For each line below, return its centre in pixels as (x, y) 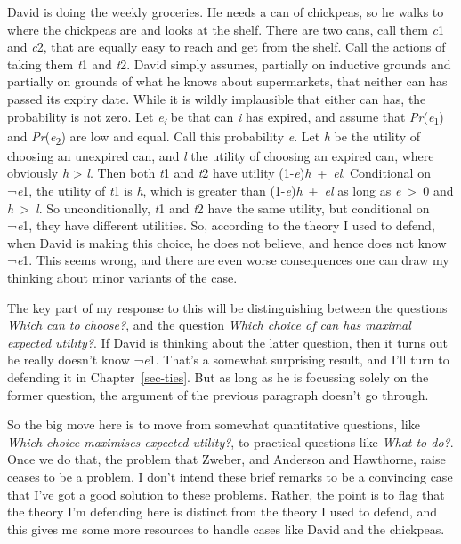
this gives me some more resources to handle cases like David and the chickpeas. (226, 528)
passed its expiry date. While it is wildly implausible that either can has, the (217, 98)
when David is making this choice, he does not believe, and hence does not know (227, 242)
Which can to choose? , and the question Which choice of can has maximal (209, 325)
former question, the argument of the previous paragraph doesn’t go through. (218, 394)
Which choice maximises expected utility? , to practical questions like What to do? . (230, 441)
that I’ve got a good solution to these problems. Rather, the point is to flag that (226, 494)
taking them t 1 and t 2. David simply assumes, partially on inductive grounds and (229, 64)
